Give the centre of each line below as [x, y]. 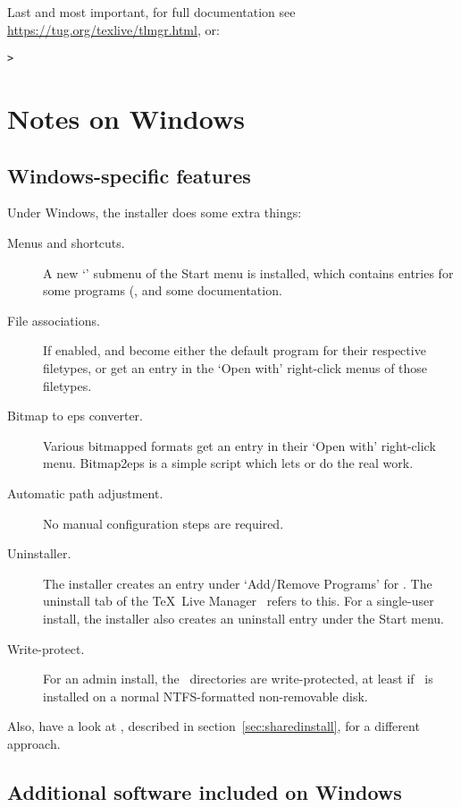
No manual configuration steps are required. [163, 523]
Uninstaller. [39, 553]
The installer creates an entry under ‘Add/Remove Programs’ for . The [238, 583]
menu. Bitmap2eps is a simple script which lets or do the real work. [228, 463]
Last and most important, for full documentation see [151, 12]
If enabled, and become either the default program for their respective [235, 350]
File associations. [54, 320]
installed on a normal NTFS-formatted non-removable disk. [205, 696]
